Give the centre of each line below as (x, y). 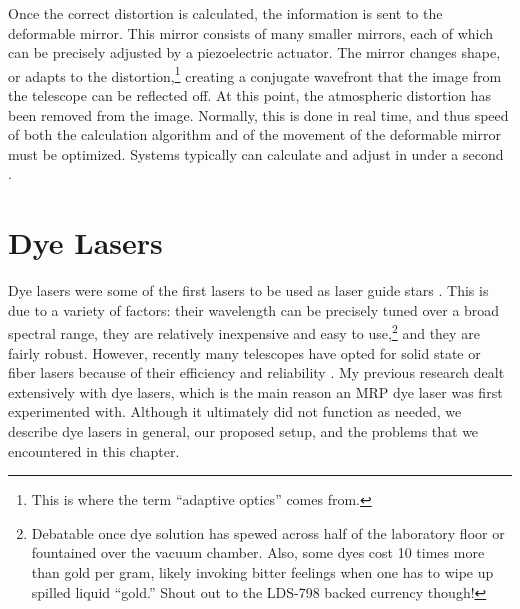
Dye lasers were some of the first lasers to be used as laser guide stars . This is (248, 290)
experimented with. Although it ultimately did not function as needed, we (235, 411)
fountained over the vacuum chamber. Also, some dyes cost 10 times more (258, 552)
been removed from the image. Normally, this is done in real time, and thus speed (258, 114)
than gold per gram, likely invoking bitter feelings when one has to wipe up (262, 571)
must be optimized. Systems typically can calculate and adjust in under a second (256, 153)
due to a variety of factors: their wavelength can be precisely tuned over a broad (254, 309)
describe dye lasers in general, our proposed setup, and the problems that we (243, 430)
